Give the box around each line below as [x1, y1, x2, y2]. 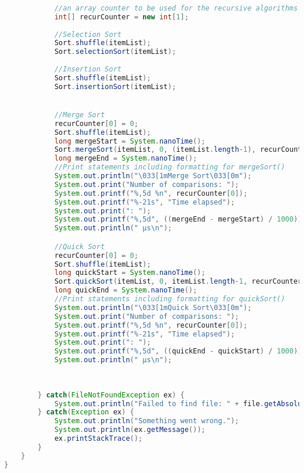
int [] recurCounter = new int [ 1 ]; [54, 12, 189, 21]
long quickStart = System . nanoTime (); [54, 268, 206, 277]
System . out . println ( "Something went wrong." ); [54, 417, 239, 426]
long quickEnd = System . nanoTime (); [54, 286, 197, 295]
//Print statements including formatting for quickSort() [54, 295, 285, 304]
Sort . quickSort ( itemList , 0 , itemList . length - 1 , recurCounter [54, 277, 302, 286]
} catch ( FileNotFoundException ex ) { [37, 390, 185, 399]
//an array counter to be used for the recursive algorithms [54, 4, 298, 12]
